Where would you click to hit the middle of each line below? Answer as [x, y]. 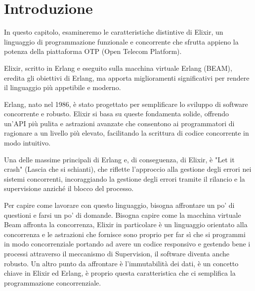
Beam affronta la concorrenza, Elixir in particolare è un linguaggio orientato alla [126, 224]
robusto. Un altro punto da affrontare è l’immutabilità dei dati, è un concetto [121, 263]
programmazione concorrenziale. [53, 282]
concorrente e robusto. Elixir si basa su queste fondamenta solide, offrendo [117, 114]
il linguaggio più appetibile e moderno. [63, 87]
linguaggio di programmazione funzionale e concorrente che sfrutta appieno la [121, 41]
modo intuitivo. [27, 143]
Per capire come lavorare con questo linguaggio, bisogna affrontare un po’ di [119, 205]
